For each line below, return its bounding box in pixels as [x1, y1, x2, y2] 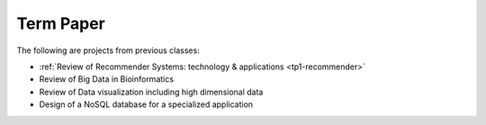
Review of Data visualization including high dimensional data [39, 86, 264, 97]
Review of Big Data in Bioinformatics [39, 74, 175, 85]
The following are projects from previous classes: [16, 45, 200, 56]
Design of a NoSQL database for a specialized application [39, 99, 254, 110]
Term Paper [16, 13, 105, 33]
